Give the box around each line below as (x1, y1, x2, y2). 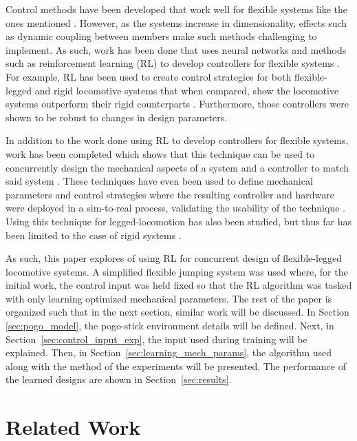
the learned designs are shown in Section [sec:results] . (6, 372, 232, 387)
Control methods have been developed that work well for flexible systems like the (6, 2, 347, 16)
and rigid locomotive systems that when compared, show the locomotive (34, 83, 339, 97)
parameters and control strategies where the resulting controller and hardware (6, 187, 334, 201)
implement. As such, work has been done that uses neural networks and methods (6, 42, 347, 57)
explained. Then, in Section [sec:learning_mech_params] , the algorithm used (6, 345, 332, 360)
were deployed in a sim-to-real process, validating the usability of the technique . (6, 201, 345, 215)
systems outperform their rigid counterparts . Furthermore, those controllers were (6, 96, 349, 111)
